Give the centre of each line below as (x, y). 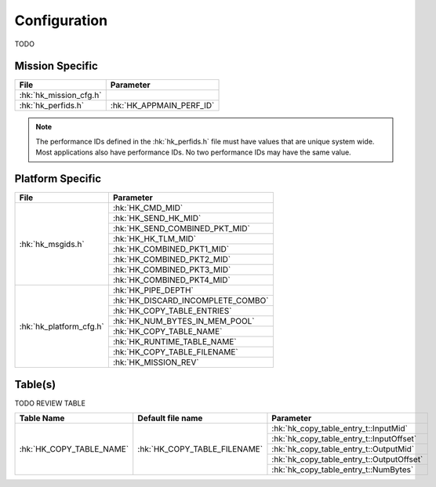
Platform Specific (58, 179)
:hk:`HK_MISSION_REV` (156, 362)
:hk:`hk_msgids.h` (52, 244)
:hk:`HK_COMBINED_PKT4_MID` (172, 280)
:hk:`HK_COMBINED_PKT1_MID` (171, 249)
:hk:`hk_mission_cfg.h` (60, 96)
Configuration (61, 20)
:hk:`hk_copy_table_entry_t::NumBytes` (343, 470)
